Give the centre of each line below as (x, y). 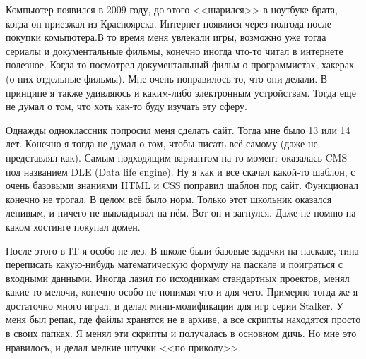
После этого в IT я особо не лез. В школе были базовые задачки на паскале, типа (182, 250)
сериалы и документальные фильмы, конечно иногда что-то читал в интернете (175, 50)
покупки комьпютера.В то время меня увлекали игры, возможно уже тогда (166, 37)
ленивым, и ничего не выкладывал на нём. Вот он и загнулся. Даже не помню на (181, 213)
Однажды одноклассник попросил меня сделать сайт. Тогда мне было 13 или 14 (178, 129)
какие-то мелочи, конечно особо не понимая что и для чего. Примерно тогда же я (182, 292)
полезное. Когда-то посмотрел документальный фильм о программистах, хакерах (180, 65)
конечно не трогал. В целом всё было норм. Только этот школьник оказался (169, 199)
